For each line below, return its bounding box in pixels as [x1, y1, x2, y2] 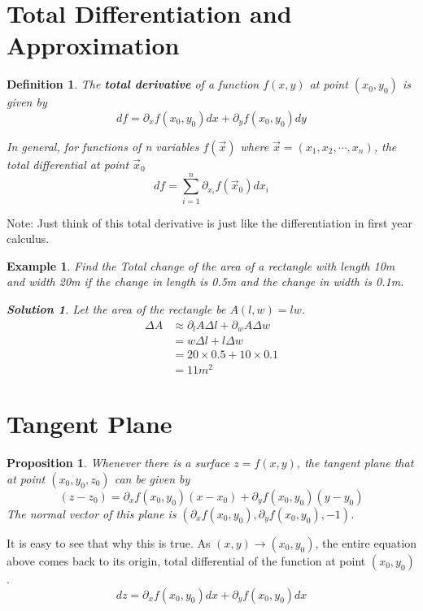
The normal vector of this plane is [7, 505, 177, 522]
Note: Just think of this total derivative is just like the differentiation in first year [7, 214, 412, 231]
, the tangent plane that [296, 454, 414, 471]
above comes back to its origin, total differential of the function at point [7, 552, 366, 569]
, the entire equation [315, 534, 416, 551]
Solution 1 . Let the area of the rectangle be [7, 301, 226, 317]
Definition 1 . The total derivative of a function [7, 76, 259, 93]
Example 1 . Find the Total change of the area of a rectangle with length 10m [7, 257, 395, 274]
